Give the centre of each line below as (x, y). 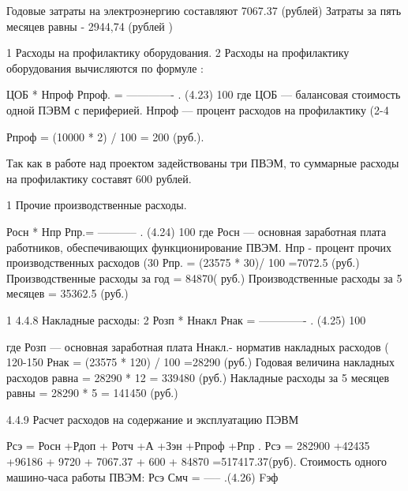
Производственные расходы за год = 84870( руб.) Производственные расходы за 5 (204, 277)
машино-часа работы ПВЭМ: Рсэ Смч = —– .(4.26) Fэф (142, 476)
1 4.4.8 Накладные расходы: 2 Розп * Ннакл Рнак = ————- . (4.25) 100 (186, 319)
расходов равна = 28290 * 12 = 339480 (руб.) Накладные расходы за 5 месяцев (198, 377)
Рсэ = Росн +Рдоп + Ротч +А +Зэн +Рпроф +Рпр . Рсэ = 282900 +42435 (188, 446)
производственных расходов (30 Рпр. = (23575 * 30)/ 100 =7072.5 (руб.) (183, 262)
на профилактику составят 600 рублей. (99, 178)
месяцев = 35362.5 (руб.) (67, 293)
